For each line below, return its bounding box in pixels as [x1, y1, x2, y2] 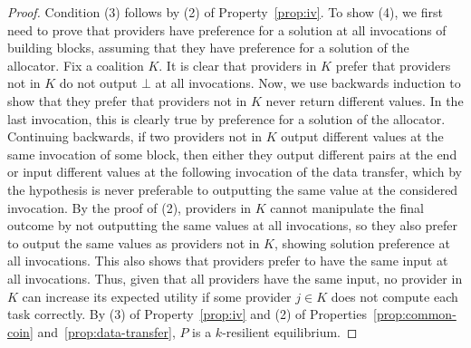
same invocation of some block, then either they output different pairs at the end [7, 144, 457, 163]
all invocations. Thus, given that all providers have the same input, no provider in [7, 268, 463, 287]
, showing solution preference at [274, 233, 450, 252]
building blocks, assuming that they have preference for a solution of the [7, 38, 409, 57]
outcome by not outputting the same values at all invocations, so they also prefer [7, 216, 458, 235]
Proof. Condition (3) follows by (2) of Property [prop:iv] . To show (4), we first [7, 3, 443, 21]
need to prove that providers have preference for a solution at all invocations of [7, 20, 447, 39]
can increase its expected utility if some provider [22, 286, 292, 305]
